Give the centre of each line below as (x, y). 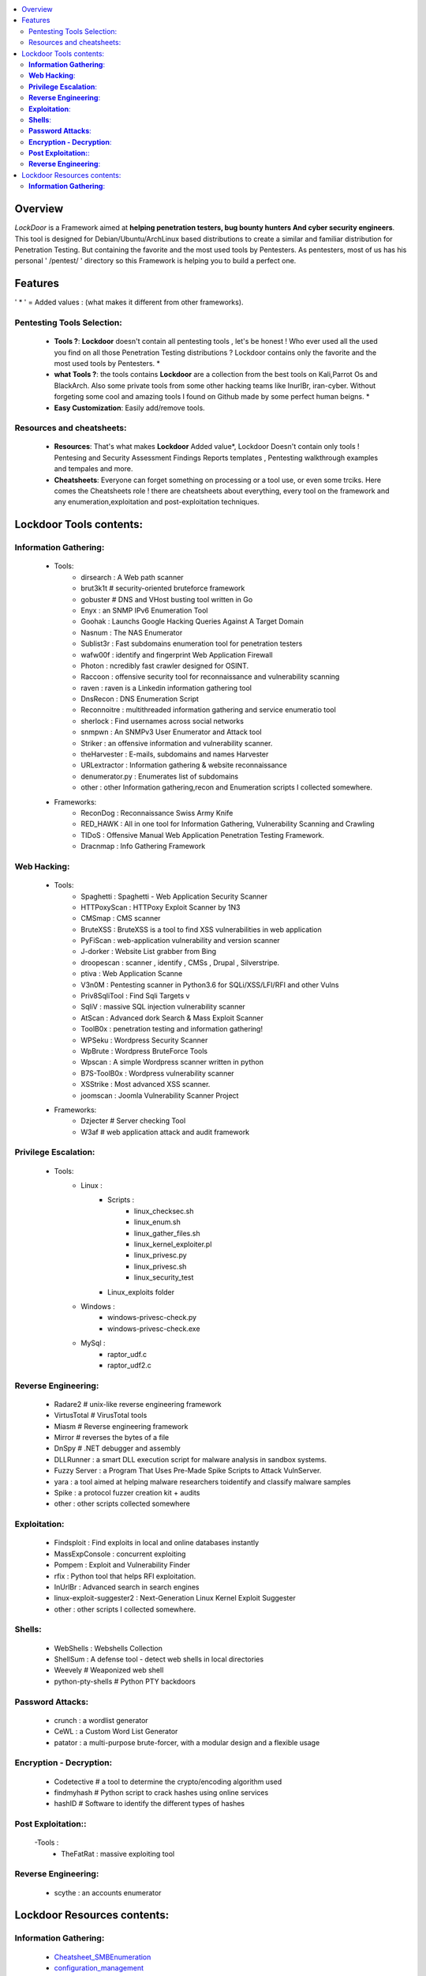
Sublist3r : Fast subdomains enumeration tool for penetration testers (192, 643)
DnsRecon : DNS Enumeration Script (140, 699)
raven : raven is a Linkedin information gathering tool (166, 688)
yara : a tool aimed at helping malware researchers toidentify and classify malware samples (202, 1481)
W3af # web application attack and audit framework (165, 1132)
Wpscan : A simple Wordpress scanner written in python (172, 1062)
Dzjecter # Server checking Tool (133, 1121)
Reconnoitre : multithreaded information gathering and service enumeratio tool (209, 710)
